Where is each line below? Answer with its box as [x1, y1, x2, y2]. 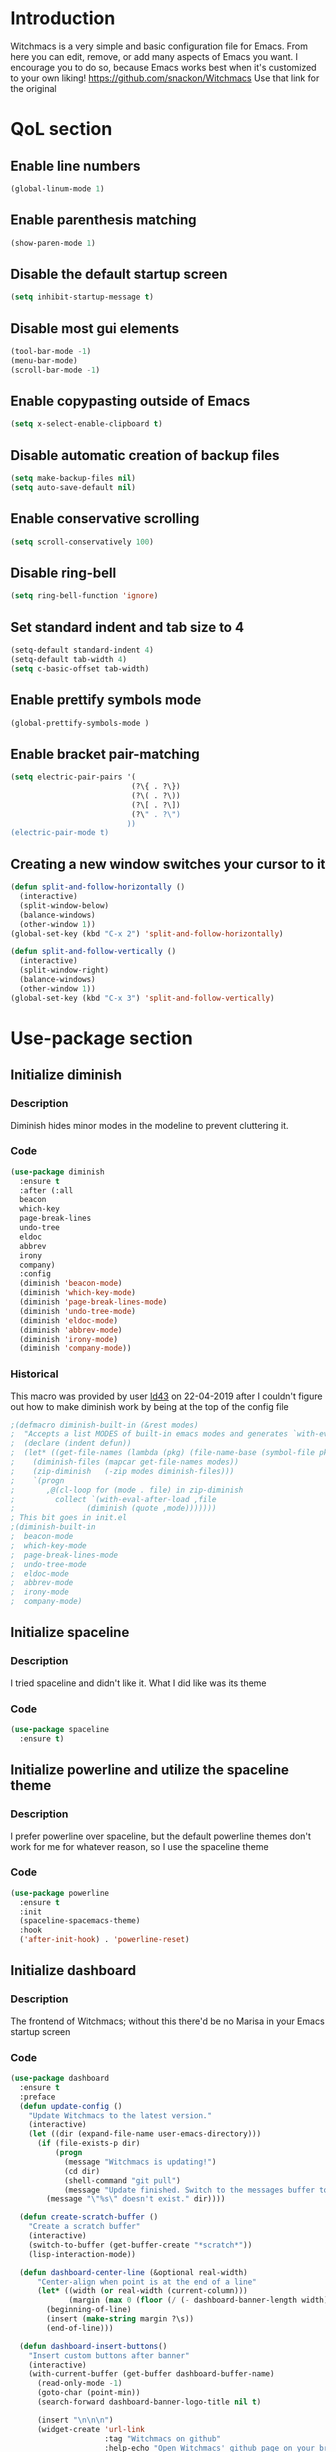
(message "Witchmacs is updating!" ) [63, 2157, 217, 2167]
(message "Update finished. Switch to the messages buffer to [63, 2185, 329, 2195]
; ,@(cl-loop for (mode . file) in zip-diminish [10, 1485, 244, 1495]
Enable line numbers [10, 157, 141, 174]
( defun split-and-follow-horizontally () [10, 882, 186, 892]
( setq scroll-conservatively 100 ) [10, 537, 155, 547]
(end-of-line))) [46, 2323, 114, 2333]
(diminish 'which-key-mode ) [19, 1288, 137, 1298]
